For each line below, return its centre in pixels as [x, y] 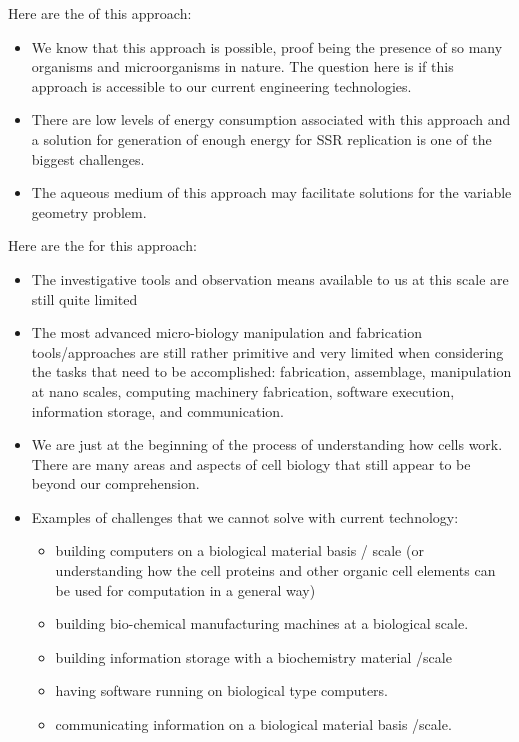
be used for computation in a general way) [185, 589]
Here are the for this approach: [102, 245]
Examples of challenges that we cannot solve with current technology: [245, 516]
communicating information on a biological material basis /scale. [253, 724]
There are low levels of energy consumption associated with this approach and [271, 119]
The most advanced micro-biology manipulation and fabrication [227, 332]
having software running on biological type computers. [222, 690]
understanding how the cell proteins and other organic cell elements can [275, 570]
